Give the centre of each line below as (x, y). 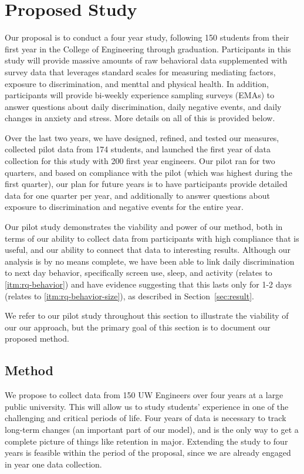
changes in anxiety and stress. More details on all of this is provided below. (140, 118)
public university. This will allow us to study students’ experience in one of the (147, 406)
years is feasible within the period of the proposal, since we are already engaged (148, 453)
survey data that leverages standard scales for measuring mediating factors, (140, 71)
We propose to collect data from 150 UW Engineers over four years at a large (144, 395)
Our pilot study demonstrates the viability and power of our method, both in (144, 227)
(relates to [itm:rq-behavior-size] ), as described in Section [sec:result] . (129, 296)
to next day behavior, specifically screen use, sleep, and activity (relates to (139, 273)
